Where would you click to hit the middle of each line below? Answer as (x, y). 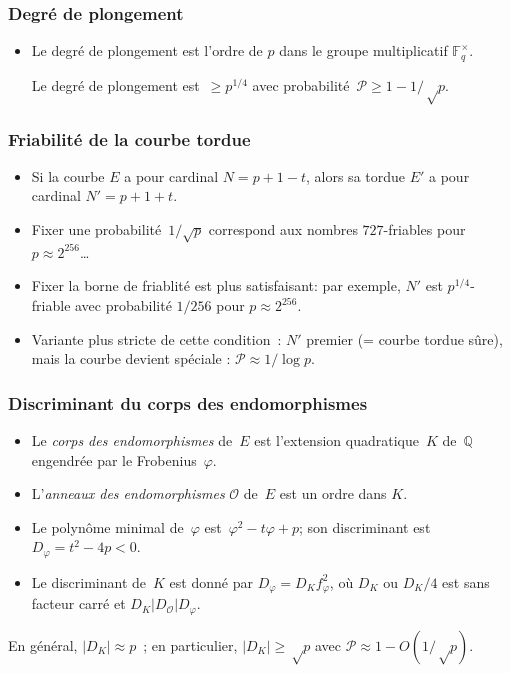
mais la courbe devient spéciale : (131, 358)
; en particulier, (190, 644)
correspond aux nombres (283, 229)
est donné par (211, 581)
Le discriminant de (89, 581)
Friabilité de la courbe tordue (129, 138)
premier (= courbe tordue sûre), (404, 338)
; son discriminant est (365, 526)
